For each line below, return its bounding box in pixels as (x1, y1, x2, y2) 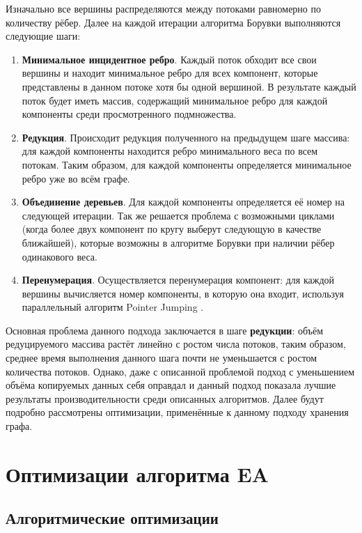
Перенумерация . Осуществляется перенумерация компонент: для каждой (22, 272, 335, 287)
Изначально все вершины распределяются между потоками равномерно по (6, 1, 322, 15)
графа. (6, 419, 33, 433)
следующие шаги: (6, 29, 81, 43)
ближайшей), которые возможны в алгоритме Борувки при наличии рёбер (22, 235, 335, 249)
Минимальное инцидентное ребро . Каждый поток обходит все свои (22, 52, 317, 66)
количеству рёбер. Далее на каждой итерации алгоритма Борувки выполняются (6, 15, 341, 29)
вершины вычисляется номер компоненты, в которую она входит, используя (22, 286, 344, 300)
